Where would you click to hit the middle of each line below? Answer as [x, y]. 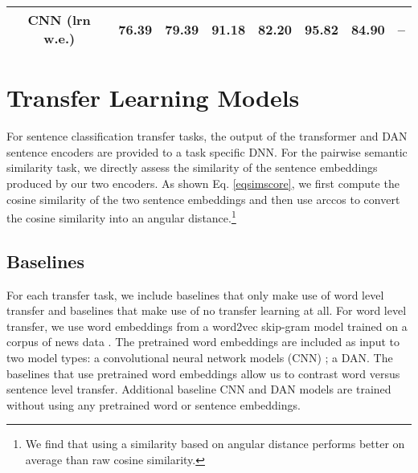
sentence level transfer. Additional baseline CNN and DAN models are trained [199, 389]
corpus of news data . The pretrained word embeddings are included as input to [203, 342]
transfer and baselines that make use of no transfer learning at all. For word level [207, 310]
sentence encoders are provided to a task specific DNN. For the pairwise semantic [207, 151]
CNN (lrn [59, 20]
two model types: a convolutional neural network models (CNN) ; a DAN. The [200, 357]
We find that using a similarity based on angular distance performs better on [215, 444]
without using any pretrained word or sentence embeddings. [154, 404]
